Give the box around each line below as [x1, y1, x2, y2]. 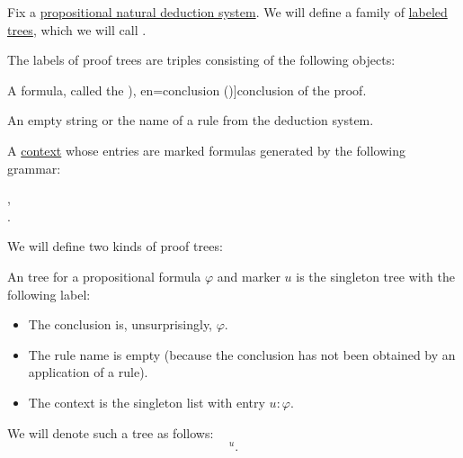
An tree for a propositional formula [7, 266, 201, 285]
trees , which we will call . [7, 20, 147, 39]
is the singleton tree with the [296, 266, 455, 285]
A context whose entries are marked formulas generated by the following [7, 140, 405, 159]
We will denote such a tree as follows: [7, 423, 214, 442]
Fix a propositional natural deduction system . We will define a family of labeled [7, 3, 448, 21]
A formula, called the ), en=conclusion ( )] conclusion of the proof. [7, 80, 367, 99]
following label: [7, 284, 91, 303]
